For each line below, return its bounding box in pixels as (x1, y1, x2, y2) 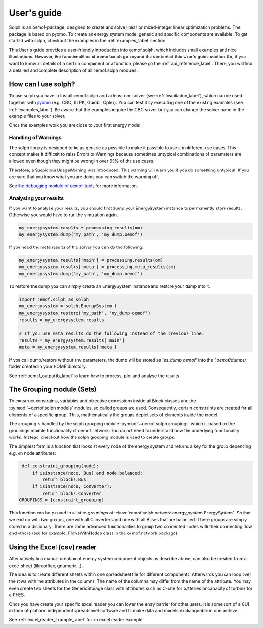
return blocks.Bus (42, 476, 86, 482)
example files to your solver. (9, 113, 66, 119)
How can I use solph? (9, 80, 75, 88)
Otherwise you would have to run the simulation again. (9, 212, 118, 218)
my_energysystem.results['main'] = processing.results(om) (19, 257, 163, 263)
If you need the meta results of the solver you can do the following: (9, 244, 144, 250)
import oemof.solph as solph (19, 297, 89, 302)
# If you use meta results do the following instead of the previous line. (19, 331, 205, 336)
